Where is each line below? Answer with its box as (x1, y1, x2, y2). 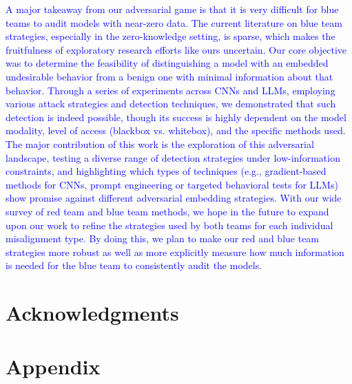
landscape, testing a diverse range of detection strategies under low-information (6, 150, 340, 164)
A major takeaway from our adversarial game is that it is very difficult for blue (6, 2, 339, 16)
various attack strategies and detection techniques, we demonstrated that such (6, 96, 336, 111)
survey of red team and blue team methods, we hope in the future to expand (6, 204, 329, 218)
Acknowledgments (6, 299, 179, 327)
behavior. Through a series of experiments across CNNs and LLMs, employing (6, 83, 335, 97)
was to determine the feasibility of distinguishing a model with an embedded (6, 56, 329, 70)
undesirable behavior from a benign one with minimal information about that (6, 69, 333, 83)
